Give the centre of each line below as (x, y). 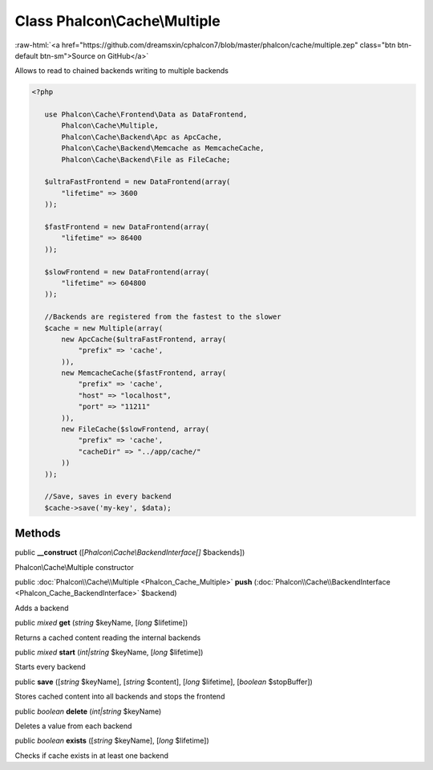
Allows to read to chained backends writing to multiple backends (121, 71)
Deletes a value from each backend (73, 726)
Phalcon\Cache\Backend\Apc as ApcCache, (142, 137)
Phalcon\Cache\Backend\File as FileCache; (146, 159)
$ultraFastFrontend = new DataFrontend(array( (138, 182)
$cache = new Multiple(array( (104, 328)
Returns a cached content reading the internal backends (108, 638)
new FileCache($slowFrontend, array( (136, 429)
